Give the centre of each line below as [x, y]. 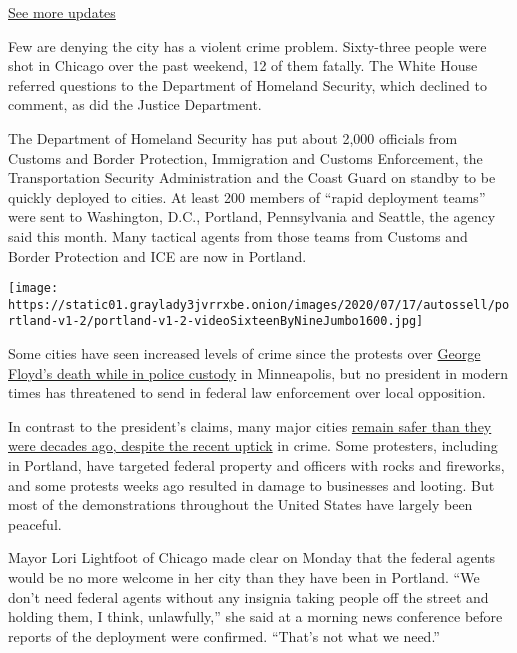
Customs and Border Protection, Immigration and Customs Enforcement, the [245, 157]
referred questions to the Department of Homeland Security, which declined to [247, 84]
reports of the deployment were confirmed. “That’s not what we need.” [224, 635]
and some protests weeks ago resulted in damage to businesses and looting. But [251, 484]
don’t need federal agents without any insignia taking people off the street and [248, 596]
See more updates [62, 12]
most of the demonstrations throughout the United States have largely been [240, 504]
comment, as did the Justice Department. [135, 104]
